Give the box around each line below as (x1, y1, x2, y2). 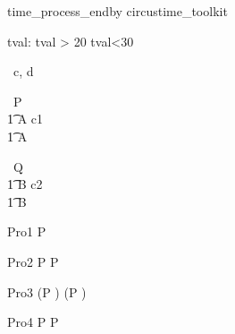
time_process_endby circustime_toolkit (7, 2, 228, 20)
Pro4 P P (7, 313, 59, 331)
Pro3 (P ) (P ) (7, 282, 87, 301)
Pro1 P (7, 222, 46, 241)
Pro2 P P (7, 252, 59, 270)
